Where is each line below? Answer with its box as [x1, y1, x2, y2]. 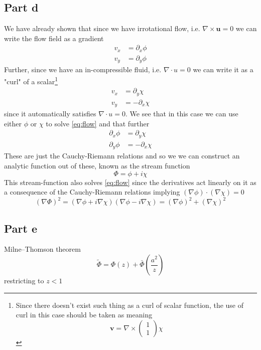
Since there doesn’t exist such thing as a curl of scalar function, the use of [16, 299, 244, 310]
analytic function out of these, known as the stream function [4, 160, 190, 170]
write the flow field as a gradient [4, 33, 104, 43]
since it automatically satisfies [4, 108, 96, 119]
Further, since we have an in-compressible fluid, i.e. [4, 64, 162, 75]
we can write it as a [193, 64, 253, 75]
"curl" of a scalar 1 [4, 74, 58, 86]
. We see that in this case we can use [125, 108, 238, 119]
